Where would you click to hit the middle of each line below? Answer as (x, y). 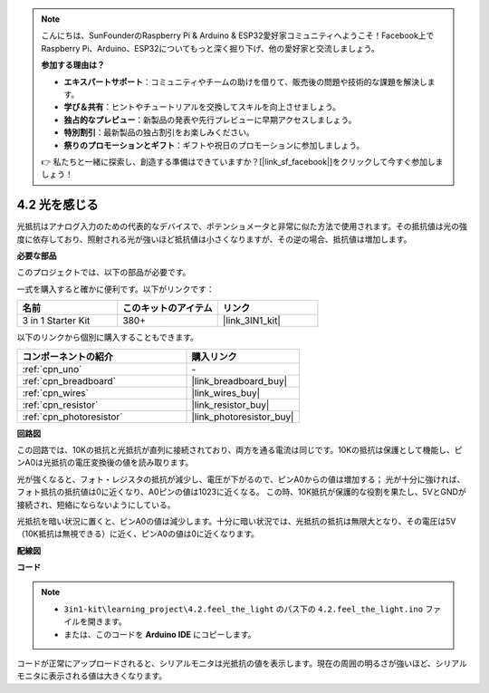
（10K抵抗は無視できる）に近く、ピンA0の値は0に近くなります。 (138, 534)
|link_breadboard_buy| (240, 380)
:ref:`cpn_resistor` (60, 405)
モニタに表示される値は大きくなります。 (92, 676)
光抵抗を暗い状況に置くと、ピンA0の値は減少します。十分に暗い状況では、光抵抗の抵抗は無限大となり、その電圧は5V (236, 521)
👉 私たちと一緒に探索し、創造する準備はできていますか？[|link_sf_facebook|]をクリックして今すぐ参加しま (242, 161)
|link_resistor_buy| (230, 405)
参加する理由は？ (73, 65)
